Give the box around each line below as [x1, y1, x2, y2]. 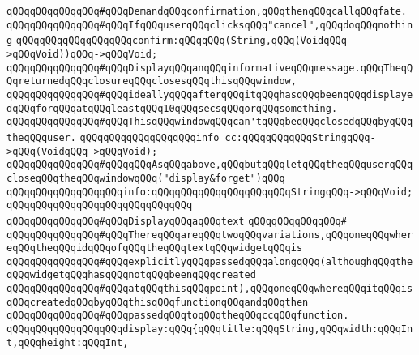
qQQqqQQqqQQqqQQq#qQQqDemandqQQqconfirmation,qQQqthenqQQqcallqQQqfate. [6, 6, 407, 17]
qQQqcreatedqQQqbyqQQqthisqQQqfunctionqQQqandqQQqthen [6, 296, 309, 308]
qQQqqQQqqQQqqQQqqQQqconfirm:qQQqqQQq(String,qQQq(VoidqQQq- [15, 35, 353, 47]
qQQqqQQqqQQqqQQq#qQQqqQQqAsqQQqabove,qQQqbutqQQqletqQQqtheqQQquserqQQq [6, 159, 413, 171]
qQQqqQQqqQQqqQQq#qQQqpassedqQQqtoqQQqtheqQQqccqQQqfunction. [6, 310, 349, 322]
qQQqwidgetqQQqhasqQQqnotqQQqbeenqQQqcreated [6, 269, 256, 281]
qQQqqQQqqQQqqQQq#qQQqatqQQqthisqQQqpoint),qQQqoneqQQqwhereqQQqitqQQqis [6, 283, 413, 295]
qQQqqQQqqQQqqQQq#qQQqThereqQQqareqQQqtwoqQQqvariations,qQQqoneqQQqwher [6, 229, 413, 241]
